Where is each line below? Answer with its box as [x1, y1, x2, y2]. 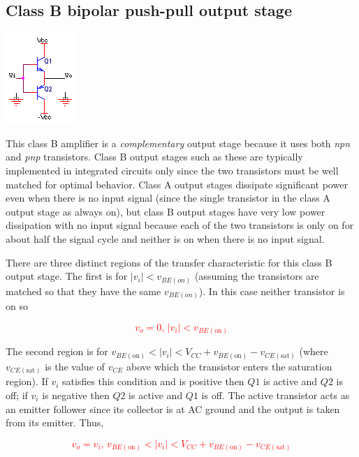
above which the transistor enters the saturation [126, 359, 332, 373]
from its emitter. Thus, [6, 415, 104, 430]
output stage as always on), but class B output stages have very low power [6, 204, 325, 218]
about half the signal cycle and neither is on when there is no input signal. [6, 231, 325, 246]
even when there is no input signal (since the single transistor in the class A [6, 190, 330, 205]
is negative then [42, 387, 110, 402]
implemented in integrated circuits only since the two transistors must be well [6, 163, 339, 177]
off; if [6, 387, 28, 402]
